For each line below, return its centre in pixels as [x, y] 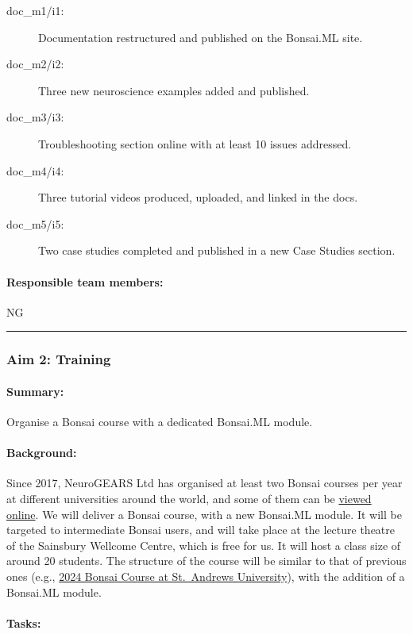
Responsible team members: [85, 281]
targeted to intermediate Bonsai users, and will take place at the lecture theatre [201, 530]
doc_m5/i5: [35, 223]
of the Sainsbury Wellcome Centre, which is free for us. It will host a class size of [204, 545]
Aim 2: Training [59, 359]
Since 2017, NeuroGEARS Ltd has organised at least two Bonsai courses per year [205, 483]
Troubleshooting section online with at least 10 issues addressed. [195, 143]
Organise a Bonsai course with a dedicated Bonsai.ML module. [160, 421]
